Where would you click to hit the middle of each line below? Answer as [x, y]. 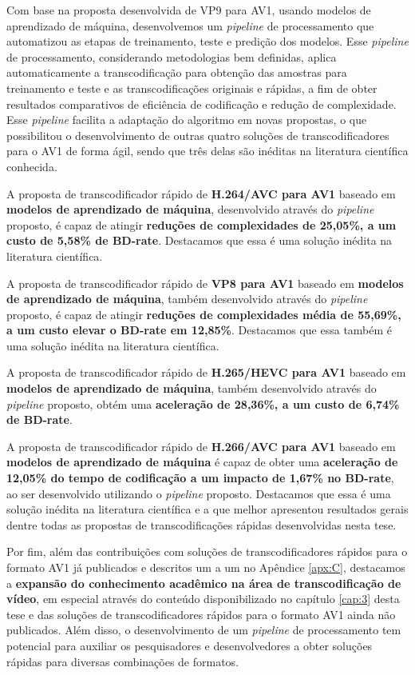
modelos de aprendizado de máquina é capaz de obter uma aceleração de [202, 462]
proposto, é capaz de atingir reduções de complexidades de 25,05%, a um [202, 224]
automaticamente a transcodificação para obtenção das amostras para [177, 72]
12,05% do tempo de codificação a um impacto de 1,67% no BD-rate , [200, 478]
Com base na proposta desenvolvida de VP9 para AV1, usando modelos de [189, 10]
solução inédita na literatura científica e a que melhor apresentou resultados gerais [207, 509]
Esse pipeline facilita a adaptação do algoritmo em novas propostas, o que [187, 120]
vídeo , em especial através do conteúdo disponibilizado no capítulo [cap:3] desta [203, 599]
